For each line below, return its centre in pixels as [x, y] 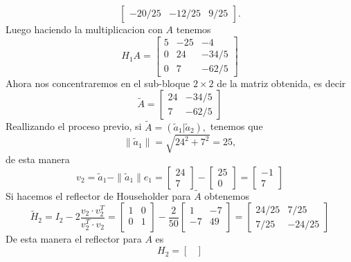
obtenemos [227, 195]
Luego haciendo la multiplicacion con [84, 29]
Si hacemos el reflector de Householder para [98, 195]
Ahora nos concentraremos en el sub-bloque [98, 83]
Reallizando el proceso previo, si [74, 126]
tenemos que [236, 126]
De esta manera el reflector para [74, 239]
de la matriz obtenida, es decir [281, 83]
